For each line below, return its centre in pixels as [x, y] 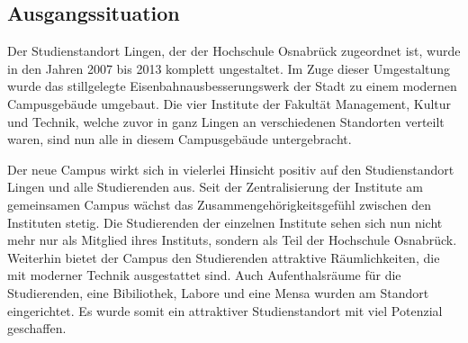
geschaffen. [37, 328]
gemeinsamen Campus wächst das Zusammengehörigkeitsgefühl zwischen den [220, 204]
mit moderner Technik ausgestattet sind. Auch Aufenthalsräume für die [204, 275]
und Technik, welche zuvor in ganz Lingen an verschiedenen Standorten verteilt [226, 121]
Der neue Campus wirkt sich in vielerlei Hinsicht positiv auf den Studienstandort [231, 169]
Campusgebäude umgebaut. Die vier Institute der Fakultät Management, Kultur [229, 103]
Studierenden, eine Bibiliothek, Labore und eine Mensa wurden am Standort [218, 292]
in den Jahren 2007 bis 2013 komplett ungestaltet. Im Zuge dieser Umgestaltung [229, 68]
